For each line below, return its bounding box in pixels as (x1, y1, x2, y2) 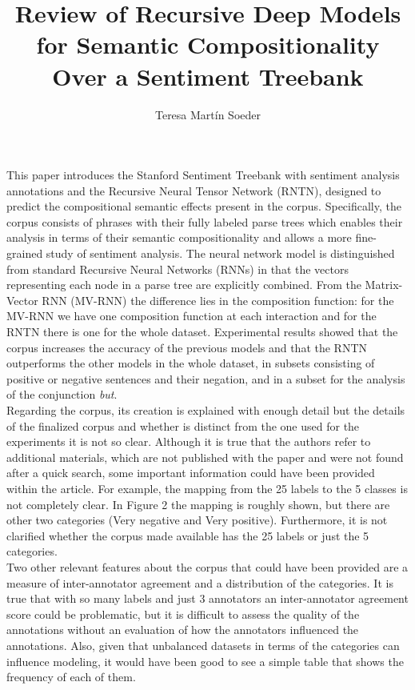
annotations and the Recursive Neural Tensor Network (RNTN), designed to (6, 182, 381, 199)
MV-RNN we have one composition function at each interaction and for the (6, 307, 377, 324)
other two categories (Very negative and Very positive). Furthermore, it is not (6, 511, 388, 528)
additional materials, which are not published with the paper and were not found (6, 448, 404, 465)
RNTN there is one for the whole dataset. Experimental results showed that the (6, 323, 398, 340)
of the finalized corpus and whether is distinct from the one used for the (6, 417, 360, 434)
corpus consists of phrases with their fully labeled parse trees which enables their (6, 213, 403, 230)
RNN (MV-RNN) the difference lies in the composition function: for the (42, 291, 394, 308)
